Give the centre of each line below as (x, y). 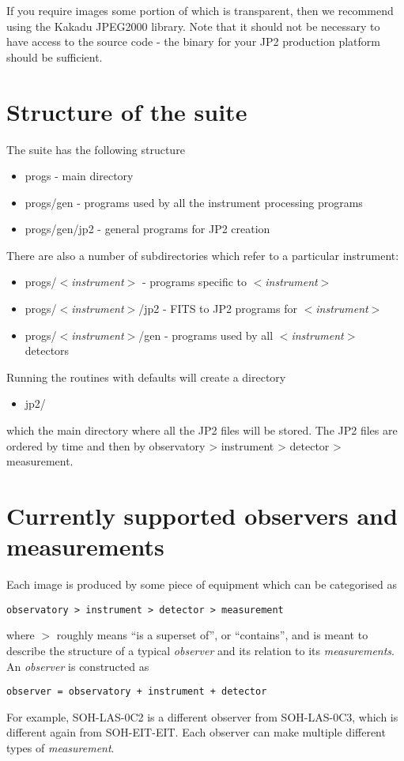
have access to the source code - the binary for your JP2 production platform (193, 41)
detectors (47, 350)
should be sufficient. (55, 57)
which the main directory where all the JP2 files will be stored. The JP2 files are (202, 430)
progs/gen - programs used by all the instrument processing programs (194, 202)
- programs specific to (194, 282)
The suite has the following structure (96, 149)
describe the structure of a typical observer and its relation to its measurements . (200, 650)
